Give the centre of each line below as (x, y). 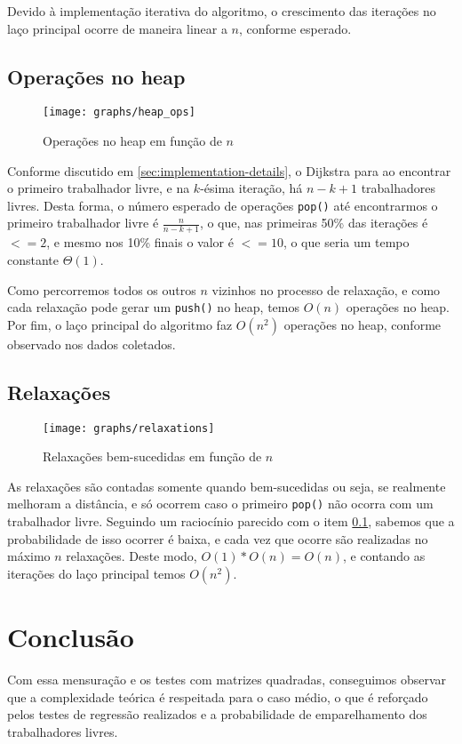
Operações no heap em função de (132, 141)
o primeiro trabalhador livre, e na (99, 188)
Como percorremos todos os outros (102, 289)
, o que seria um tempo (346, 242)
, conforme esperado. (295, 28)
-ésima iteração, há (251, 188)
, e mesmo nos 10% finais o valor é (140, 242)
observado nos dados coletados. (92, 344)
